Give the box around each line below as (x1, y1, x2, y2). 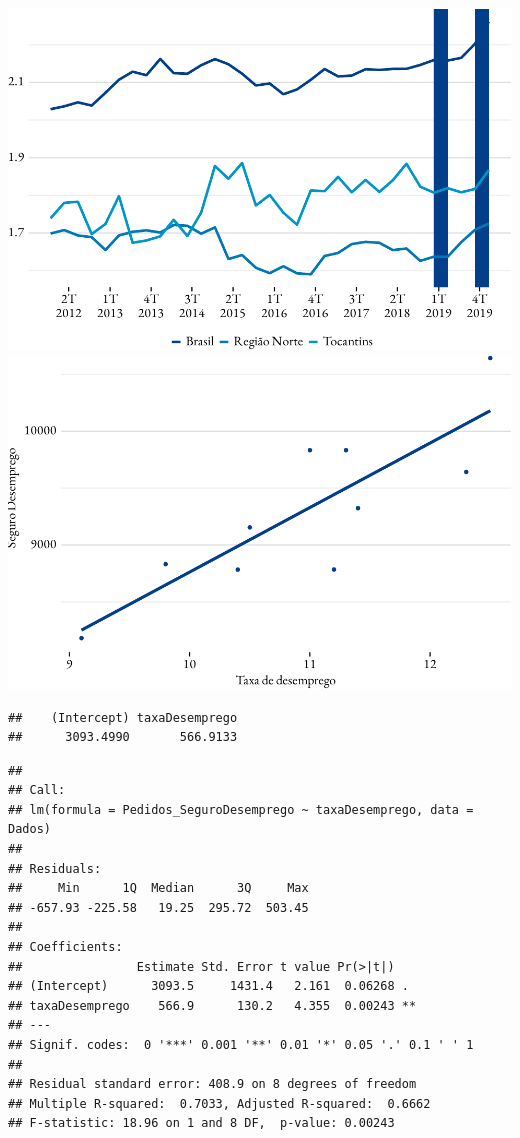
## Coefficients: (8, 940, 123, 955)
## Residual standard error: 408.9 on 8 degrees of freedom (8, 1077, 417, 1092)
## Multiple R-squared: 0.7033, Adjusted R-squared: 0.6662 (8, 1096, 431, 1111)
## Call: (8, 783, 66, 798)
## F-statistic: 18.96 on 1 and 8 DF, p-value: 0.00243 (8, 1116, 395, 1131)
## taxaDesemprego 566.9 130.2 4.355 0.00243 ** (8, 998, 417, 1013)
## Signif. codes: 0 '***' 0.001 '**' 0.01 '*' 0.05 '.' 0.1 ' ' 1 (8, 1038, 474, 1053)
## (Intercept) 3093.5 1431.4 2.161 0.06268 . (8, 979, 409, 994)
